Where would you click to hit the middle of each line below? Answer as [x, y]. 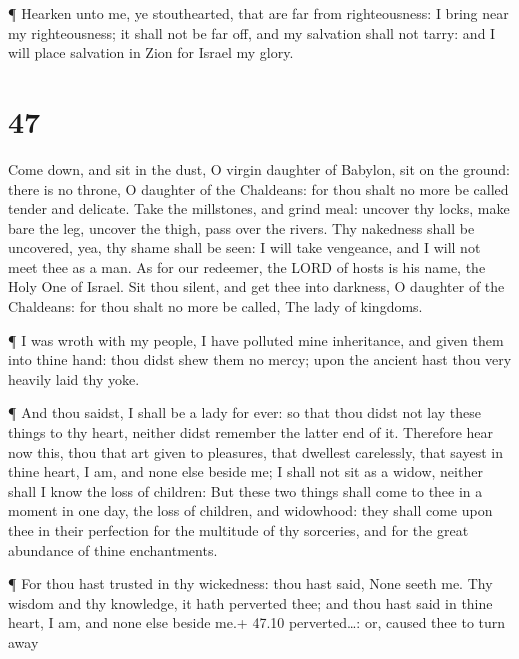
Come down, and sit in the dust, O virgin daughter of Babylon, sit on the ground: [259, 168]
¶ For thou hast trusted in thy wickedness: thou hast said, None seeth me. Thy [250, 583]
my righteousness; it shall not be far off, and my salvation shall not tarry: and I [252, 32]
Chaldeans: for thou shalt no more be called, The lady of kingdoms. [215, 306]
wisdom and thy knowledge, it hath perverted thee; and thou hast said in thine [250, 602]
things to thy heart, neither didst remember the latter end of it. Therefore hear [251, 432]
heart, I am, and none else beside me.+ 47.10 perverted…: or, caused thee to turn [257, 622]
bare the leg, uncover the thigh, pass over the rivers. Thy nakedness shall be [241, 227]
